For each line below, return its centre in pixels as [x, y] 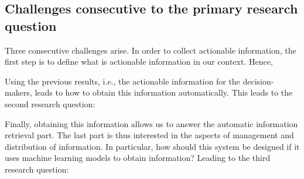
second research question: [50, 103]
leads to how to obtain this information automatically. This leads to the [164, 92]
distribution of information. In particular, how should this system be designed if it [152, 146]
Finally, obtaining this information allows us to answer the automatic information [151, 123]
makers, [18, 92]
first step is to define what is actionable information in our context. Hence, [139, 62]
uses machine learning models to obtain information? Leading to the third [138, 158]
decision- [258, 81]
